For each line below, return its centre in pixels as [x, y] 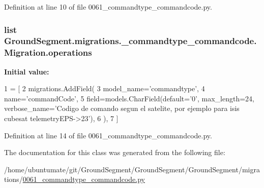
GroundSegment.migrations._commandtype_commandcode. [130, 41]
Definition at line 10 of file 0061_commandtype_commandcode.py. [108, 7]
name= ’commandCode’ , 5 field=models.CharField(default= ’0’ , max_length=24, [129, 98]
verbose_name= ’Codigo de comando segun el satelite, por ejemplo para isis [122, 108]
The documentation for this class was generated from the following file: [115, 152]
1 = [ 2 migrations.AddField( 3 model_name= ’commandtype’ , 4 [105, 88]
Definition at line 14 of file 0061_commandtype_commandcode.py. [108, 135]
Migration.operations [48, 52]
